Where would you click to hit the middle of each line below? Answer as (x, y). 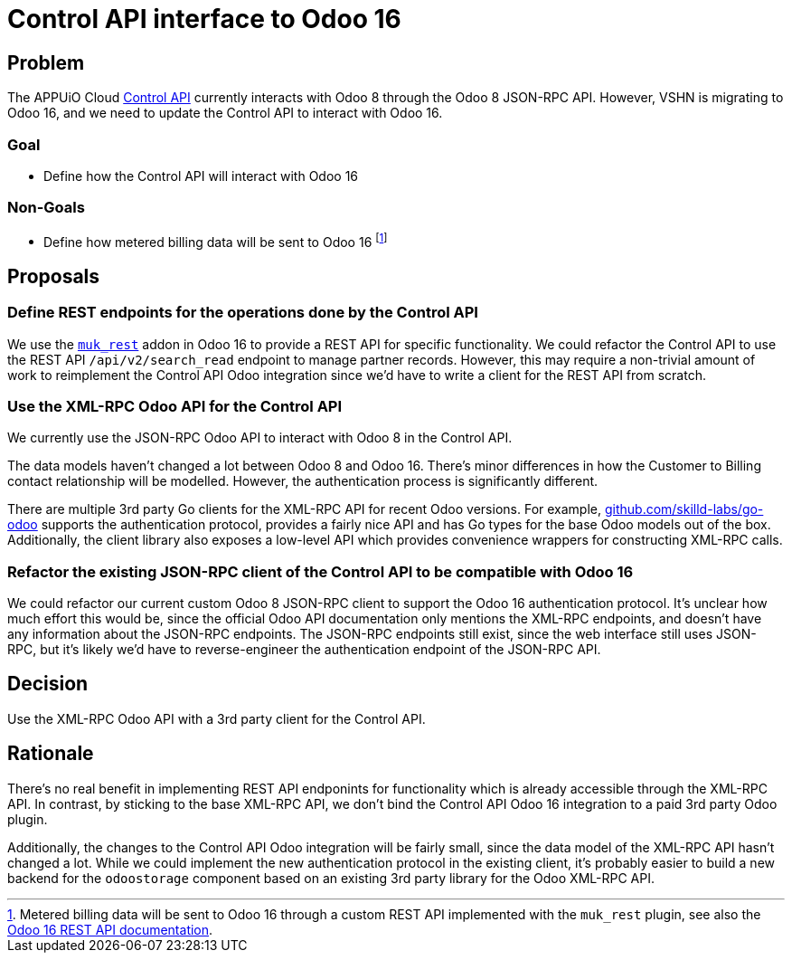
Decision (48, 684)
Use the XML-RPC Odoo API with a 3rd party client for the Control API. (217, 718)
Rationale (51, 754)
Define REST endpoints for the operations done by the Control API (243, 313)
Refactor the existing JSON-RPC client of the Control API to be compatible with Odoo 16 (321, 571)
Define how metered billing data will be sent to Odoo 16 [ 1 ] (216, 240)
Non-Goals (46, 208)
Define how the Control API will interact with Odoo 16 (201, 176)
